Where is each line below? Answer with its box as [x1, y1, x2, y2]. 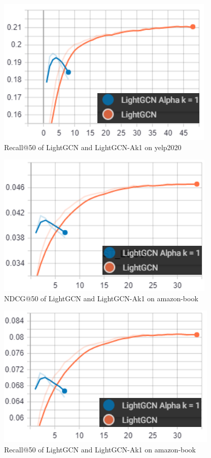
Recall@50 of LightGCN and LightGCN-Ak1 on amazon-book [4, 444, 196, 454]
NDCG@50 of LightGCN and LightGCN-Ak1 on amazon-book [4, 293, 198, 303]
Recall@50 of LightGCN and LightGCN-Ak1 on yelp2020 [4, 141, 182, 152]
